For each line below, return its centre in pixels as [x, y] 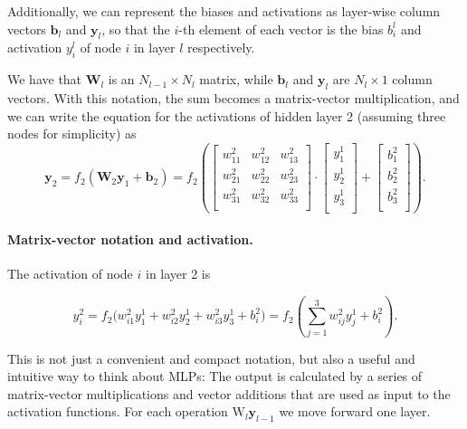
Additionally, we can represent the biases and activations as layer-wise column [224, 11]
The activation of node [70, 274]
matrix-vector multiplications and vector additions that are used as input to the [229, 393]
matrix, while [236, 79]
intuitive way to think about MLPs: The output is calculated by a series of [215, 376]
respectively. [221, 48]
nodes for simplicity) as [72, 133]
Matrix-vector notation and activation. [130, 239]
